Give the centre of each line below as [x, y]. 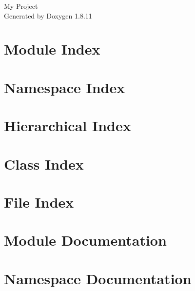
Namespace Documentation [98, 278]
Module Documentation [85, 240]
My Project [21, 6]
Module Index [52, 49]
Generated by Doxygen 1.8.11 [48, 15]
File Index [39, 202]
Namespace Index [65, 87]
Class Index [44, 164]
